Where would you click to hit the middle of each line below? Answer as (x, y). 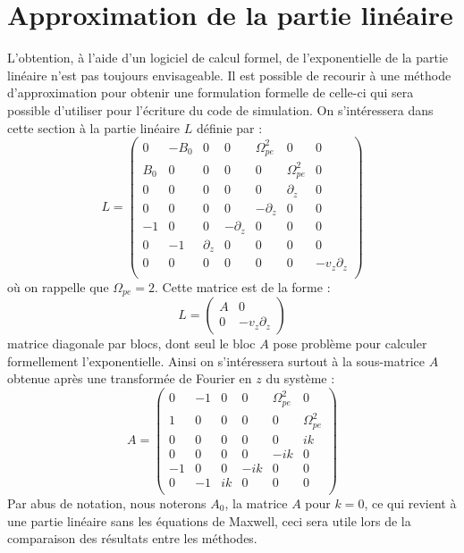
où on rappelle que (58, 286)
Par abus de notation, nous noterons (107, 503)
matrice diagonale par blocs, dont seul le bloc (131, 344)
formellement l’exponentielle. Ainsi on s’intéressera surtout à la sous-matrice (216, 360)
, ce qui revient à (410, 503)
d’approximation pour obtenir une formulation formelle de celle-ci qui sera (211, 92)
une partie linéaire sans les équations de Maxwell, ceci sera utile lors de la (209, 520)
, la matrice (256, 503)
